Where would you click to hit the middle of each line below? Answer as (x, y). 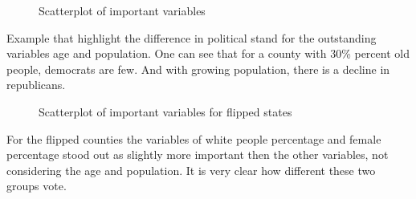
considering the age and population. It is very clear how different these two (191, 170)
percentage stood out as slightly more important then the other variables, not (198, 154)
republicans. (36, 85)
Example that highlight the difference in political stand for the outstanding (192, 37)
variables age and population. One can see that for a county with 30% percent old (208, 53)
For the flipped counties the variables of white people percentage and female (194, 138)
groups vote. (37, 186)
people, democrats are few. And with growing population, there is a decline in (198, 69)
